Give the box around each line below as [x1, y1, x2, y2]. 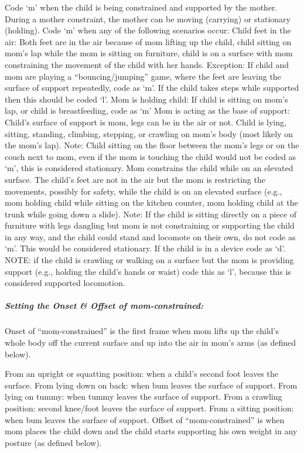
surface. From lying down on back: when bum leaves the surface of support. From [5, 379, 298, 391]
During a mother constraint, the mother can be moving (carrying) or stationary [5, 12, 291, 25]
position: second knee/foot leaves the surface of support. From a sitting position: [5, 401, 294, 414]
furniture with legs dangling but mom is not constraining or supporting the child [5, 219, 295, 231]
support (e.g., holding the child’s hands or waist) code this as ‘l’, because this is [5, 265, 291, 277]
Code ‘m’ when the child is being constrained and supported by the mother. [5, 1, 278, 13]
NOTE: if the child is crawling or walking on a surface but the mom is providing [5, 254, 294, 266]
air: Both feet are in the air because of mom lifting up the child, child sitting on [5, 35, 292, 47]
